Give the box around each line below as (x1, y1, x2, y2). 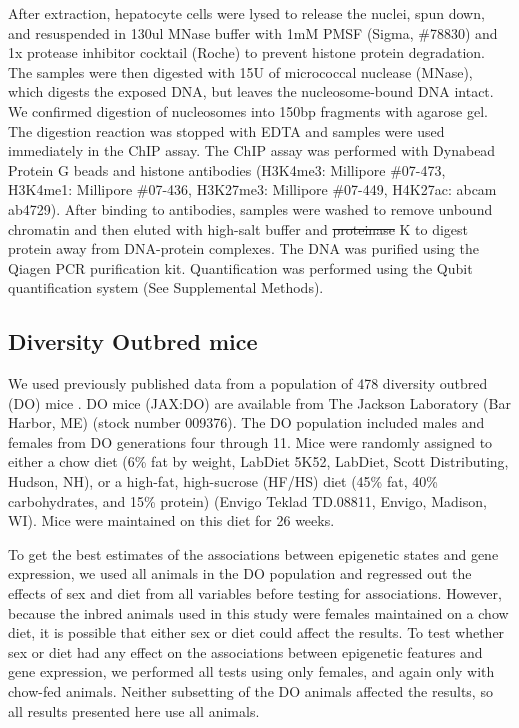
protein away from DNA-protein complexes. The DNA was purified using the (8, 238, 479, 259)
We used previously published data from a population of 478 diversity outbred (8, 373, 488, 394)
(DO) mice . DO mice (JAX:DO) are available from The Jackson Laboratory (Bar (8, 392, 511, 413)
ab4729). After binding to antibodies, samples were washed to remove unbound (8, 198, 493, 219)
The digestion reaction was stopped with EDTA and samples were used (8, 120, 445, 141)
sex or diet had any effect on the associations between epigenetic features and (8, 641, 483, 662)
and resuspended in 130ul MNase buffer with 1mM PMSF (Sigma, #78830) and (8, 22, 498, 43)
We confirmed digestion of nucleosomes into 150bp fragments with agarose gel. (8, 100, 488, 121)
